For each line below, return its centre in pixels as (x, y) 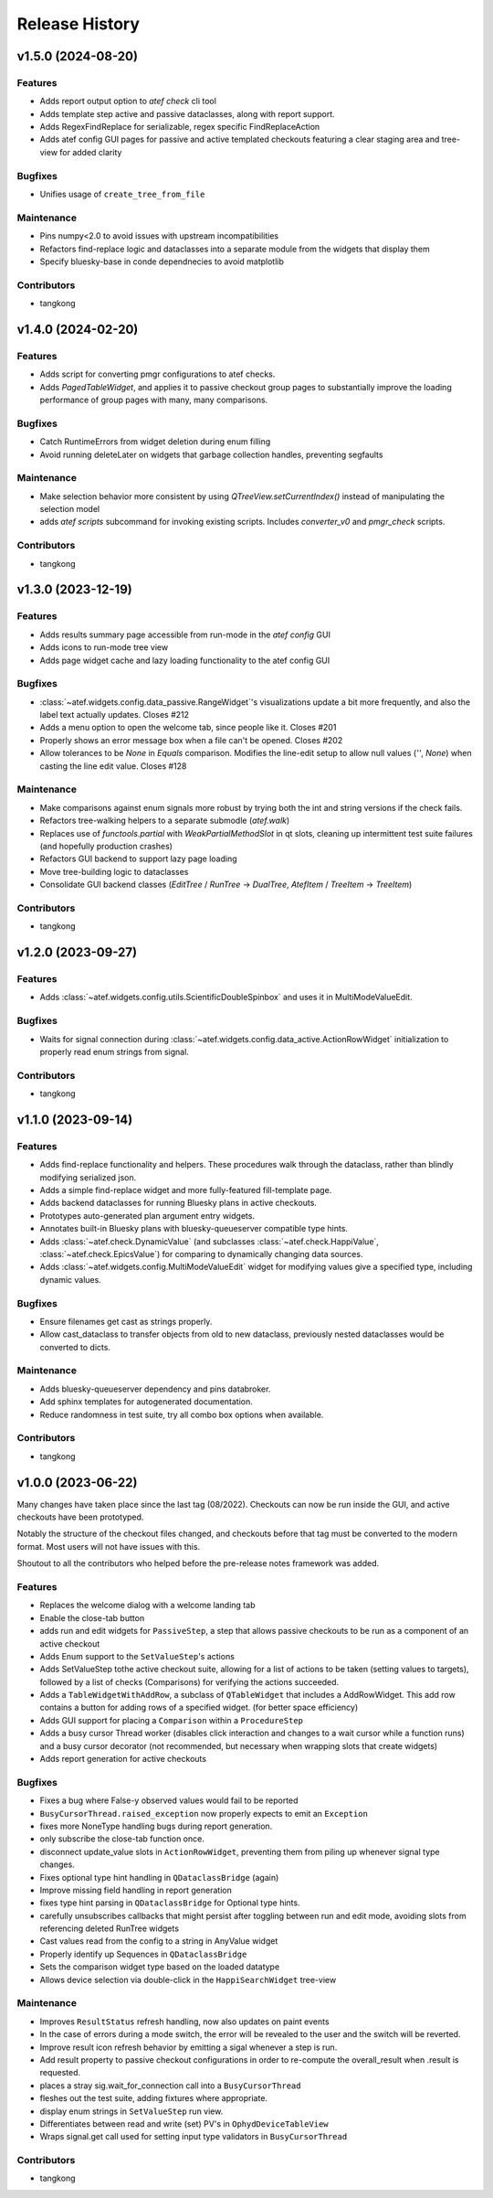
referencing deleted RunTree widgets (110, 1928)
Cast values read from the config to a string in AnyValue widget (159, 1941)
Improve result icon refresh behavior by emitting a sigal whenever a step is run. (189, 2047)
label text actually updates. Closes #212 (115, 715)
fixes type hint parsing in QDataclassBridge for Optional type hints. (170, 1903)
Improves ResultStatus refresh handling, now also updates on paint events (184, 2022)
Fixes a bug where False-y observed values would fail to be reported (169, 1800)
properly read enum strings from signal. (114, 1051)
